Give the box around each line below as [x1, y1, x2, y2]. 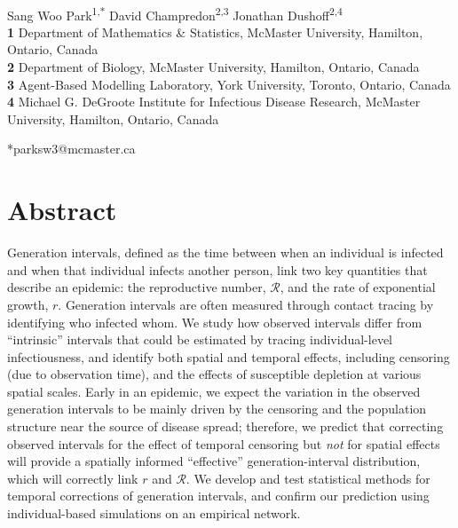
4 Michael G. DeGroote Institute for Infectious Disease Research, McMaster [7, 92, 421, 111]
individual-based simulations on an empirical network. [7, 504, 301, 523]
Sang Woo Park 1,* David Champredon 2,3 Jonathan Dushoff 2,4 [7, 3, 343, 24]
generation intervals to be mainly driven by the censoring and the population [7, 399, 427, 418]
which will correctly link [7, 469, 138, 487]
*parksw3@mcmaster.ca [7, 139, 136, 158]
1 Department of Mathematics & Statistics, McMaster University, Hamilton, [7, 22, 423, 41]
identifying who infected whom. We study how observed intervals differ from [7, 312, 422, 331]
